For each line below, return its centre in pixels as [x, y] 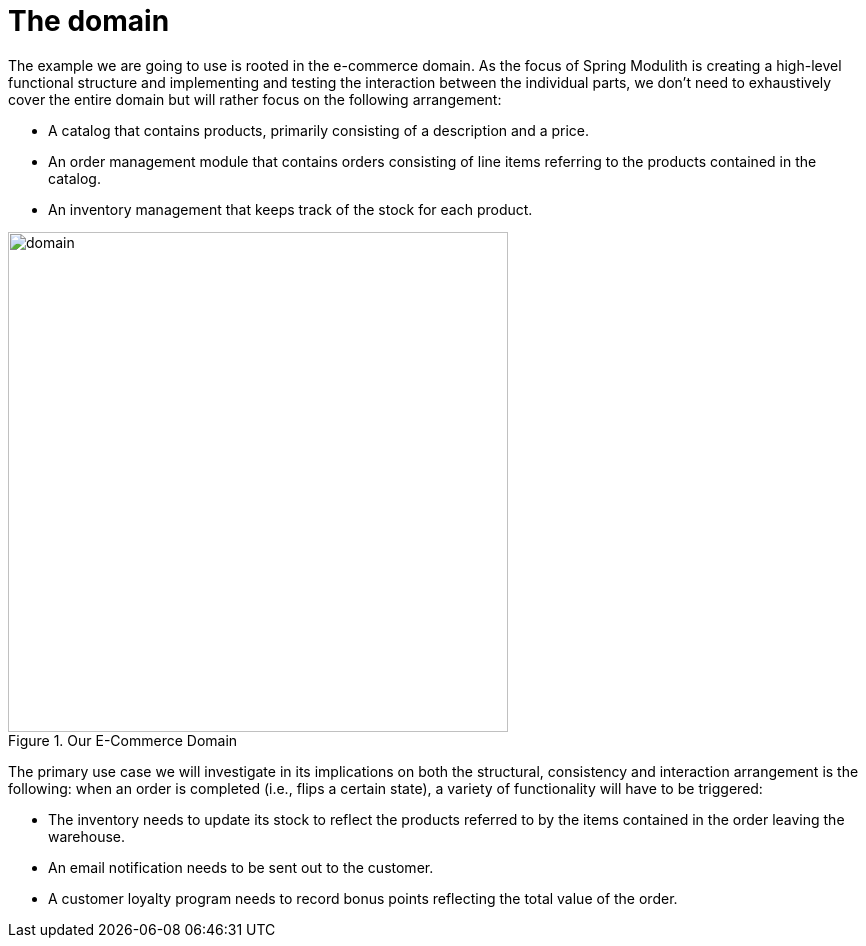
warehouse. [87, 836]
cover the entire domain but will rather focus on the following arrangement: [255, 99]
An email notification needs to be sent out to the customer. [241, 867]
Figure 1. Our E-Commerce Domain [123, 740]
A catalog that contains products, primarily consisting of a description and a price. [319, 130]
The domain [89, 21]
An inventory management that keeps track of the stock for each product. [290, 209]
